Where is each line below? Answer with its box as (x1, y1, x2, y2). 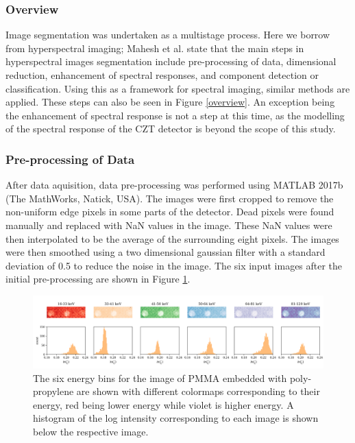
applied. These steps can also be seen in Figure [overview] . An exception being (5, 95, 335, 109)
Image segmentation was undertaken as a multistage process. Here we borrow (5, 27, 330, 42)
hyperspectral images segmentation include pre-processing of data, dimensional (5, 54, 336, 69)
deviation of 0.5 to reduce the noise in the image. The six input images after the (5, 258, 343, 272)
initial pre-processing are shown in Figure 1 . (5, 272, 191, 286)
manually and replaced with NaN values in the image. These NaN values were (5, 217, 332, 232)
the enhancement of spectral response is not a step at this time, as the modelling (5, 108, 345, 122)
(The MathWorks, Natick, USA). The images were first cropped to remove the (5, 191, 334, 205)
